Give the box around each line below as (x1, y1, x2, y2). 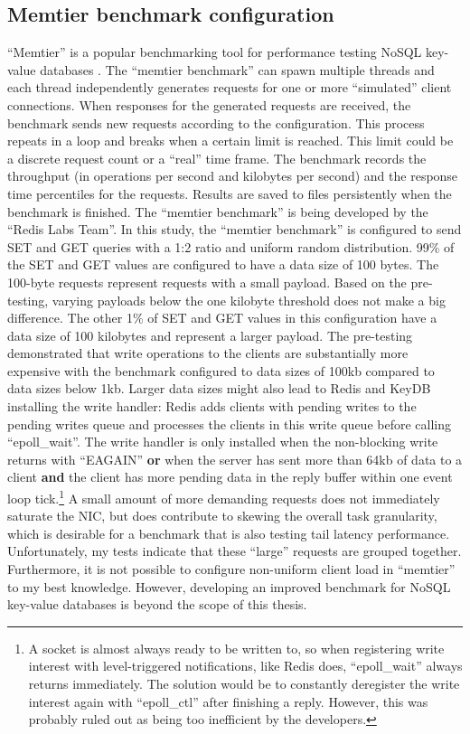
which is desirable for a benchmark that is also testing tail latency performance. (7, 523, 450, 542)
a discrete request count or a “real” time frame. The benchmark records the (7, 148, 427, 167)
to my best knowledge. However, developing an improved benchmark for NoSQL (7, 577, 451, 596)
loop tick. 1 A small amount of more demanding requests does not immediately (7, 486, 440, 507)
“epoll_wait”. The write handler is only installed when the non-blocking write (7, 432, 438, 451)
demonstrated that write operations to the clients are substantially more (7, 343, 409, 362)
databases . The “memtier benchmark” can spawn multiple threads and (40, 60, 435, 79)
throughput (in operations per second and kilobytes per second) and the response (7, 166, 458, 185)
